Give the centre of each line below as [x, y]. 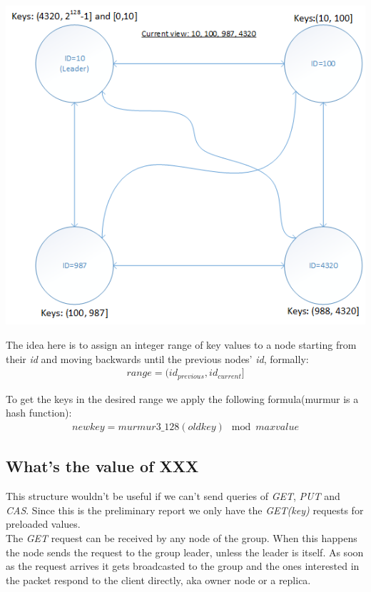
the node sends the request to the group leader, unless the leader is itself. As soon [185, 552]
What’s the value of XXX [102, 466]
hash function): [39, 413]
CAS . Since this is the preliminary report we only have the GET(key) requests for [185, 510]
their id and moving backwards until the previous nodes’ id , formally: [157, 358]
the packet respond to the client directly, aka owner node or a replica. [158, 580]
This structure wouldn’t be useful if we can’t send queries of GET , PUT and [173, 496]
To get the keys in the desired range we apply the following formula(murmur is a [182, 398]
